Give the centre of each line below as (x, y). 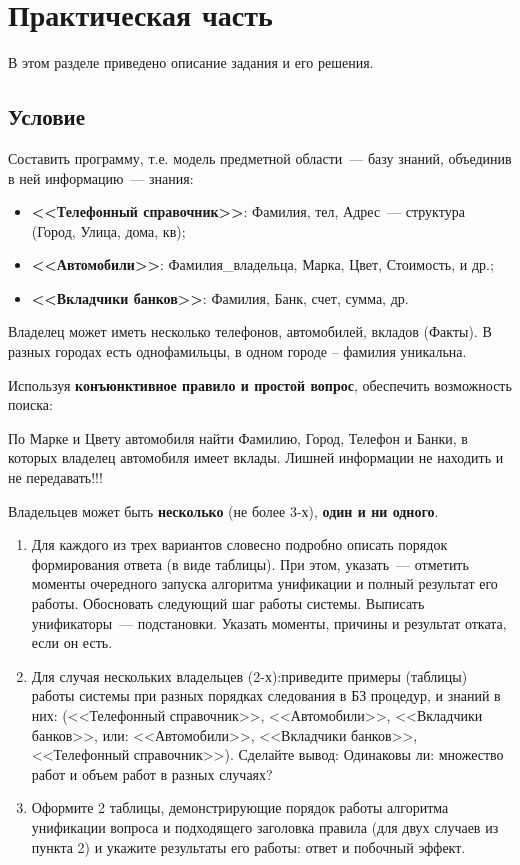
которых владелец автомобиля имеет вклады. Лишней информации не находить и (256, 457)
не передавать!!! (55, 477)
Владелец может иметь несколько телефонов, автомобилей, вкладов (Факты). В (250, 331)
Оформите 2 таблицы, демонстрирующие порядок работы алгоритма (240, 807)
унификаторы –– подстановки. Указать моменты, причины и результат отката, (269, 622)
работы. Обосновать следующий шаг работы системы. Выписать (228, 603)
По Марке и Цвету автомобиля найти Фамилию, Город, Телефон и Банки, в (238, 437)
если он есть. (72, 642)
